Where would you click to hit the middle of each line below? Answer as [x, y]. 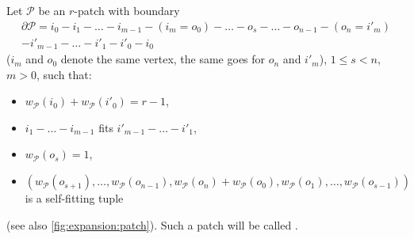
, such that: [64, 74]
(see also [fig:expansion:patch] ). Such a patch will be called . [152, 224]
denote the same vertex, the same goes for [163, 59]
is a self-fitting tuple [74, 198]
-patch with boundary [127, 10]
